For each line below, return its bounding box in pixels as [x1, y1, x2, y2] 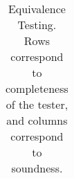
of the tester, [6, 96, 68, 112]
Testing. [17, 17, 57, 33]
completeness [6, 80, 68, 96]
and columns [6, 112, 68, 128]
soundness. [11, 160, 63, 176]
